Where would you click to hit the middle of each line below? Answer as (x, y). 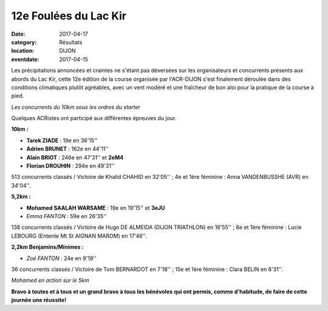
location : (23, 51)
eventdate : (25, 59)
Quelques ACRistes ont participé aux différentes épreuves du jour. (94, 118)
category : (24, 42)
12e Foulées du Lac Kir (69, 16)
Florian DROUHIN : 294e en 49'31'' (70, 166)
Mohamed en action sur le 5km (50, 280)
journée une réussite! (39, 300)
